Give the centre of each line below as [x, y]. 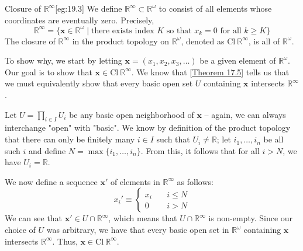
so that [179, 31]
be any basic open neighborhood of [132, 114]
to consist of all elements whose [215, 8]
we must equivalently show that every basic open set [99, 83]
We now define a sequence [51, 181]
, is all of [264, 41]
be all [273, 139]
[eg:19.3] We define [89, 8]
